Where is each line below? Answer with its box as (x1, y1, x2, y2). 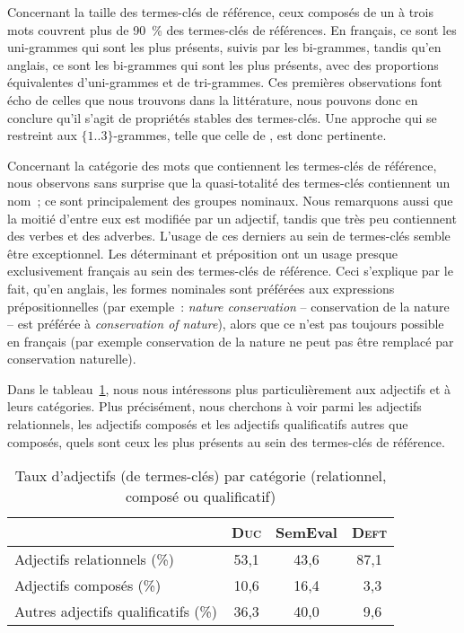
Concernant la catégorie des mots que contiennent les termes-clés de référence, (7, 155, 437, 174)
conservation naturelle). (7, 349, 136, 368)
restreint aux (7, 126, 77, 145)
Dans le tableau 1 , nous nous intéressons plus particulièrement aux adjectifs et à (7, 379, 451, 398)
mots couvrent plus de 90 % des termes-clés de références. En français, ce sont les (7, 20, 457, 39)
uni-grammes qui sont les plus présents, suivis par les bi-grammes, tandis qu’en (7, 38, 442, 57)
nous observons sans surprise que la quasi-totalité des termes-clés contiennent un (7, 173, 451, 192)
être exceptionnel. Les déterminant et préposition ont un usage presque (7, 243, 398, 262)
